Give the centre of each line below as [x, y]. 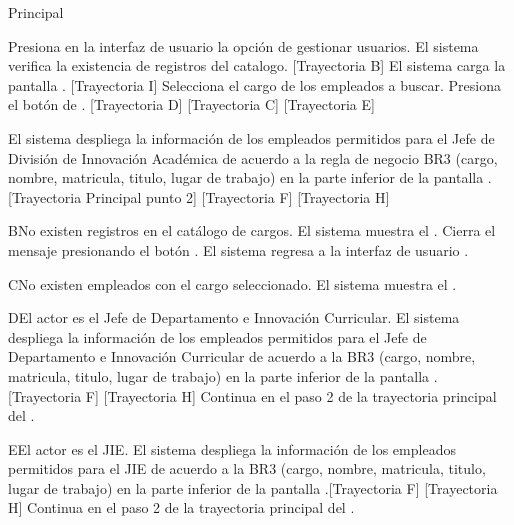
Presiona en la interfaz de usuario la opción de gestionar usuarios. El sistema [243, 45]
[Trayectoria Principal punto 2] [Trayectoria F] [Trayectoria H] [199, 196]
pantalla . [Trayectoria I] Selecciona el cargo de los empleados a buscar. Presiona [254, 84]
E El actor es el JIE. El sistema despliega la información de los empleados [232, 448]
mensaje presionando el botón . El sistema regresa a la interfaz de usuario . [238, 249]
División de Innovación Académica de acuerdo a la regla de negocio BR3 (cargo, [253, 157]
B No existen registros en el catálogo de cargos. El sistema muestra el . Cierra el [252, 230]
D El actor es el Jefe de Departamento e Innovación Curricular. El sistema [234, 317]
